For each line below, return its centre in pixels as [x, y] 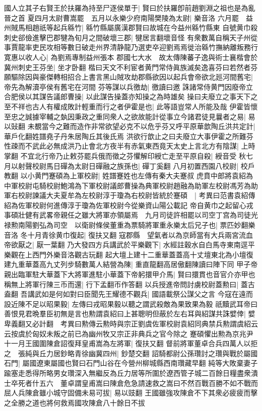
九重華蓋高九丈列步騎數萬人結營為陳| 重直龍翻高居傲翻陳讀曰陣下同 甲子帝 [134, 264]
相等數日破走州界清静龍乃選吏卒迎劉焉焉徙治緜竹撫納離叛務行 [155, 47]
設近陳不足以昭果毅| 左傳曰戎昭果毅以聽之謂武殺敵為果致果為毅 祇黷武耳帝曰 [131, 303]
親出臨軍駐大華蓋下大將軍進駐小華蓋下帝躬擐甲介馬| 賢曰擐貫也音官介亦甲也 [130, 274]
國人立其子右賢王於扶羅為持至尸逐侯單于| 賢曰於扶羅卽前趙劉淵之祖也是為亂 [130, 8]
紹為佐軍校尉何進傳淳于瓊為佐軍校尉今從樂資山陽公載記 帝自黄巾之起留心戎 [129, 205]
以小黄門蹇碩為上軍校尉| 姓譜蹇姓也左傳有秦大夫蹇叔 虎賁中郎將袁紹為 [137, 176]
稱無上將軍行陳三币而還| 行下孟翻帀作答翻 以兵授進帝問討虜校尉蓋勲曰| [121, 284]
